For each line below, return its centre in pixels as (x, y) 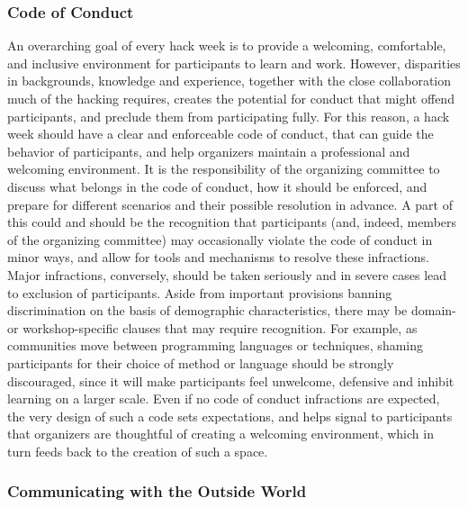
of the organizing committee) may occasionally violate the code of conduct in (220, 239)
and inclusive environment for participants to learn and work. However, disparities (234, 63)
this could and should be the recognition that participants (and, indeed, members (232, 222)
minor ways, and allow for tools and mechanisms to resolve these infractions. (218, 257)
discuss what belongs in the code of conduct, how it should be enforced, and (217, 186)
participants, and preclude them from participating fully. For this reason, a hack (229, 116)
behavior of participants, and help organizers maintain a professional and (209, 151)
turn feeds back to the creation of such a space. (138, 451)
